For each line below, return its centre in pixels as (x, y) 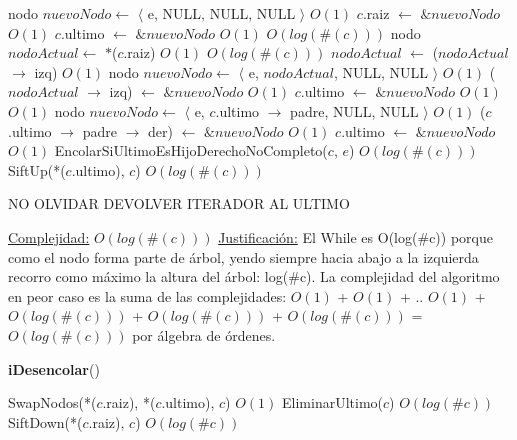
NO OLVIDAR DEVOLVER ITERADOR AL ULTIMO (179, 203)
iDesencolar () (54, 368)
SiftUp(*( (37, 169)
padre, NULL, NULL (354, 110)
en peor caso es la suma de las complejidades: (147, 295)
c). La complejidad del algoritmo (399, 276)
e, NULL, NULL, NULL (221, 13)
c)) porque (461, 236)
